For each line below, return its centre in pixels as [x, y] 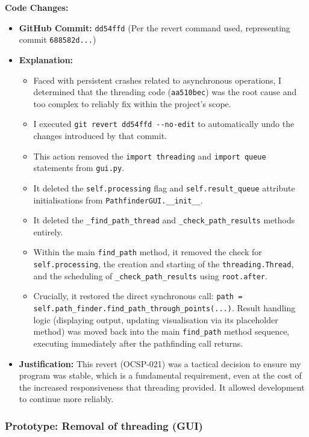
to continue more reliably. [66, 399]
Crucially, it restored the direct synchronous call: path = [138, 296]
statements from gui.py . [79, 168]
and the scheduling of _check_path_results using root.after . [150, 275]
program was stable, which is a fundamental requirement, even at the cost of [160, 375]
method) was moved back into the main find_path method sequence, [161, 331]
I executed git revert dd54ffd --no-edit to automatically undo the [164, 124]
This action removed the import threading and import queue [150, 156]
